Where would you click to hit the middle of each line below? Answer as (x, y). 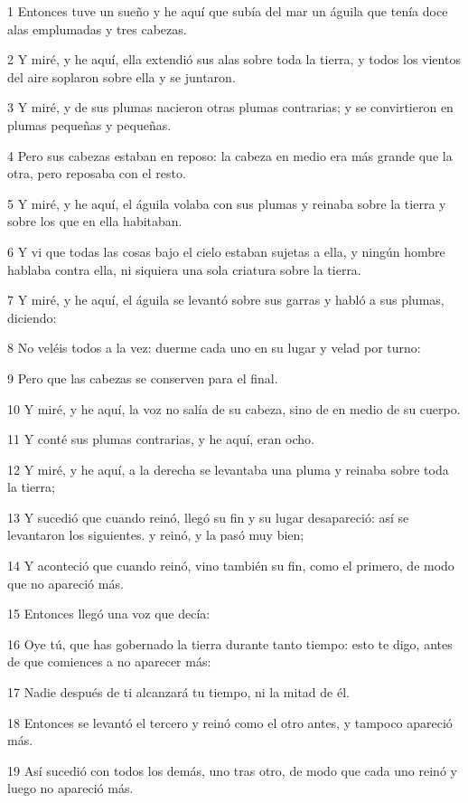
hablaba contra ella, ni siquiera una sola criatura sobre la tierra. (184, 269)
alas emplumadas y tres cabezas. (97, 28)
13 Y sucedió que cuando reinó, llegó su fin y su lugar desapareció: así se (208, 517)
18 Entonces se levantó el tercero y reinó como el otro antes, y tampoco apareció (230, 722)
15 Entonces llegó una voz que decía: (109, 614)
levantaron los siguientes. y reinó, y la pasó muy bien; (156, 535)
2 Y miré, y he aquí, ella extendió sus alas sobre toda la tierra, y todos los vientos (234, 59)
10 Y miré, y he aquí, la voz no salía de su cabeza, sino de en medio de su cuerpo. (234, 408)
